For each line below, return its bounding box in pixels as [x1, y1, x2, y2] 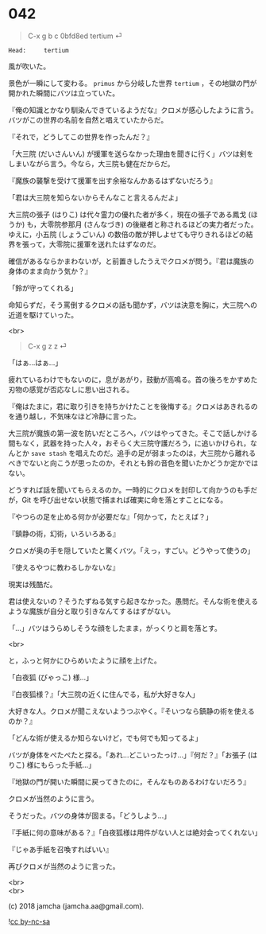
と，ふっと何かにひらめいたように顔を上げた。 [8, 656, 161, 665]
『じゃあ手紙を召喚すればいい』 [8, 844, 113, 854]
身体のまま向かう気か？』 [8, 266, 92, 275]
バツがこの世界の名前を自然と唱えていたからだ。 [8, 115, 168, 124]
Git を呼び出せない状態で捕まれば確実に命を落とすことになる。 [21, 495, 228, 504]
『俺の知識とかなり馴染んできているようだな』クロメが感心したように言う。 [8, 105, 258, 115]
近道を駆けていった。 [8, 309, 78, 319]
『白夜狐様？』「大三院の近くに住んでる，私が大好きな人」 [8, 689, 200, 699]
